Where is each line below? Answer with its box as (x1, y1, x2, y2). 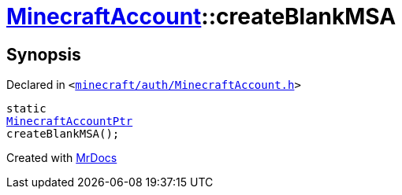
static (6, 102, 47, 116)
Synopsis (6, 44, 81, 64)
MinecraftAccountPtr (6, 115, 133, 128)
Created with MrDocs (6, 151, 117, 165)
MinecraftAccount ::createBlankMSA (6, 3, 396, 30)
